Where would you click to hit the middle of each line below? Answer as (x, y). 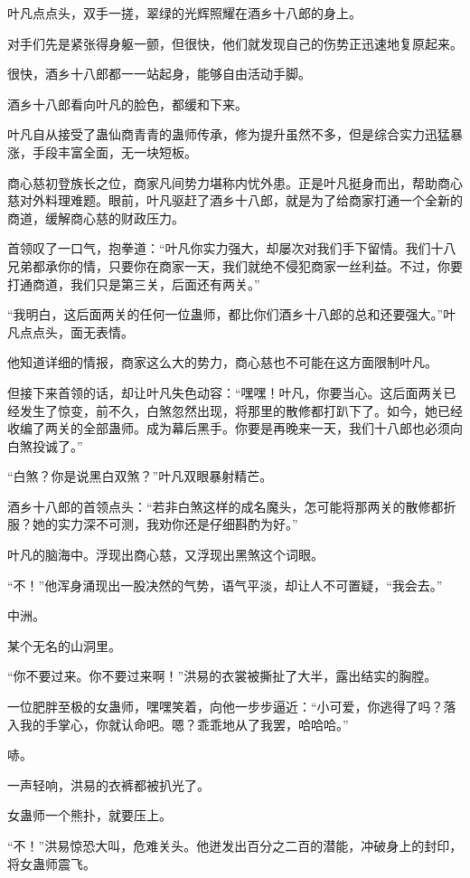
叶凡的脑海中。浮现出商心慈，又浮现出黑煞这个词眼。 (165, 555)
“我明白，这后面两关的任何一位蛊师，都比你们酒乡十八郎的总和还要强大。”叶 (232, 314)
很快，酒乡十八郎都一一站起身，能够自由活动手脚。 (159, 74)
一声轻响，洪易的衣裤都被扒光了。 (108, 784)
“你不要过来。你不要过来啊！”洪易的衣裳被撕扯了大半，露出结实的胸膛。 (222, 676)
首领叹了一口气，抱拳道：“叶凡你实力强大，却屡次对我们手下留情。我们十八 (232, 248)
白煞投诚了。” (45, 445)
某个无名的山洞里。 (64, 645)
